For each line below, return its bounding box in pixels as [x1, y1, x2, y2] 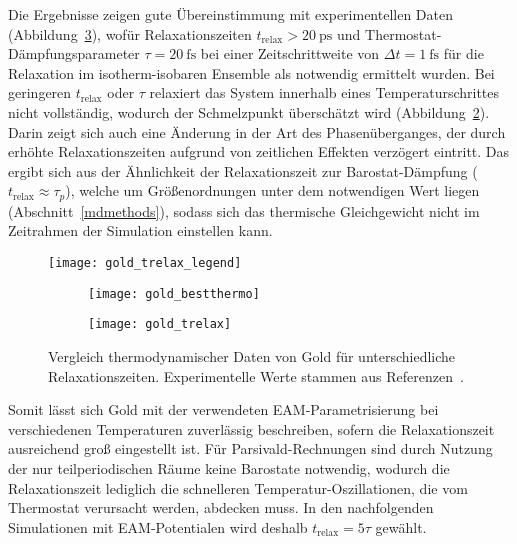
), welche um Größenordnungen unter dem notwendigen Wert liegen [65, 180, 480, 201]
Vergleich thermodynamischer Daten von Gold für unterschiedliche [48, 345, 456, 366]
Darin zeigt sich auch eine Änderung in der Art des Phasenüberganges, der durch [8, 121, 506, 142]
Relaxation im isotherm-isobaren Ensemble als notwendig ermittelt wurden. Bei [8, 62, 495, 83]
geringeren [8, 82, 72, 103]
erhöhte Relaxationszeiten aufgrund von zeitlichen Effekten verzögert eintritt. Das [8, 141, 510, 162]
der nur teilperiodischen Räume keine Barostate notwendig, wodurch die [8, 457, 450, 478]
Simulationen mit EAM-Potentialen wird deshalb [8, 516, 308, 537]
